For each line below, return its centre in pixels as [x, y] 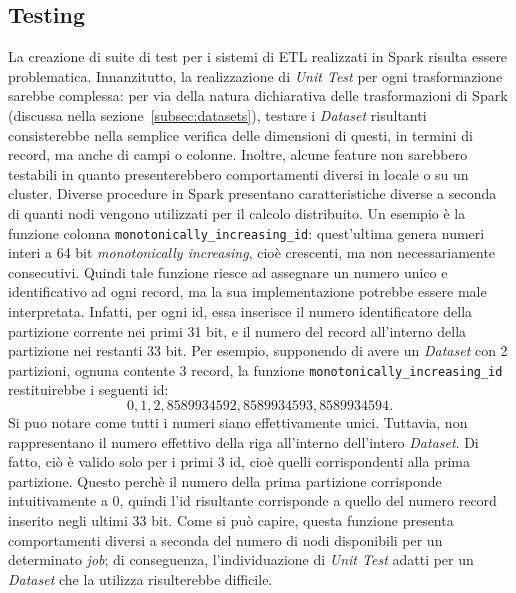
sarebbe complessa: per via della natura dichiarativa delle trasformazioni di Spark [258, 95]
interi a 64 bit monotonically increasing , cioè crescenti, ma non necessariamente [252, 252]
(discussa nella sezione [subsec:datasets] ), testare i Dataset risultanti [217, 114]
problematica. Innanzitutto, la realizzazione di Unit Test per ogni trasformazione [255, 75]
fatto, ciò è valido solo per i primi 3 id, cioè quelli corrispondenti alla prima [239, 461]
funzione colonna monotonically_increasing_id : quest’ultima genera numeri [246, 232]
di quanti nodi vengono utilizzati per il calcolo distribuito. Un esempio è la [237, 212]
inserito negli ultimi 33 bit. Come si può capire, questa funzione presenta [231, 519]
